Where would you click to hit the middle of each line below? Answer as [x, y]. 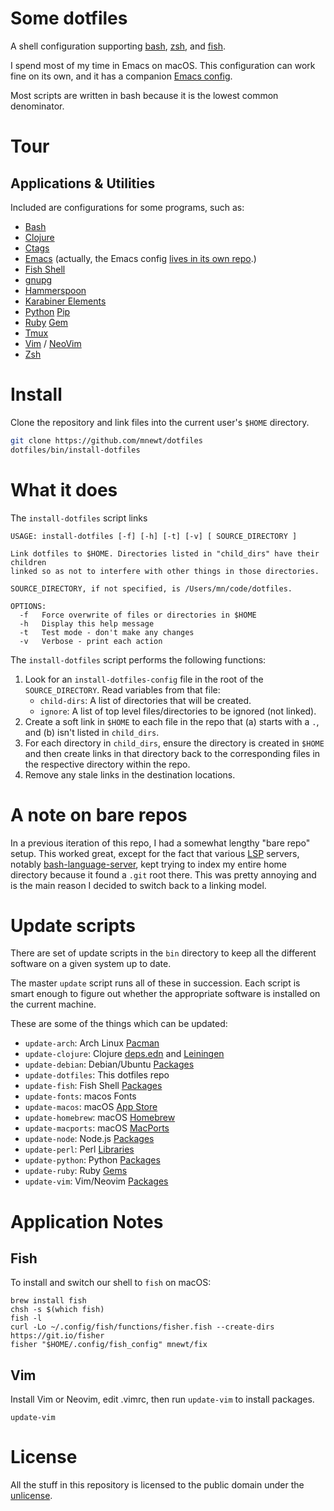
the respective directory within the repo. [107, 764]
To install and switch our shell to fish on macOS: [111, 1283]
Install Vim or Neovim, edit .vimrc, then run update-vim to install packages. [162, 1399]
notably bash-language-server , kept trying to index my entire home [148, 864]
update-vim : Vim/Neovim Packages [96, 1181]
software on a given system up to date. [91, 964]
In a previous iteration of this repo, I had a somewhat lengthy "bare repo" [160, 843]
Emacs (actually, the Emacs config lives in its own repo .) [140, 258]
